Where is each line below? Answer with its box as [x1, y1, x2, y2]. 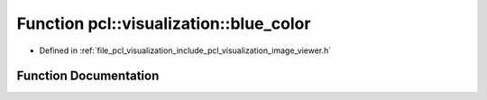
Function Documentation [16, 68, 160, 84]
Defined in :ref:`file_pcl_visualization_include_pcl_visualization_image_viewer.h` [39, 45, 332, 56]
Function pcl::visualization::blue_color [16, 14, 311, 33]
